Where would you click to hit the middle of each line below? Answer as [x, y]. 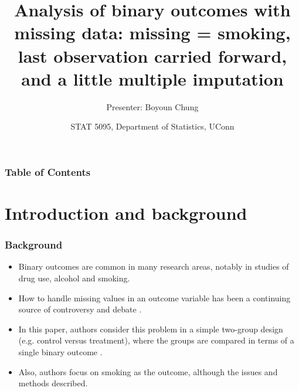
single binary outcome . [60, 351]
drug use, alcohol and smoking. [74, 278]
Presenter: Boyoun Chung [152, 106]
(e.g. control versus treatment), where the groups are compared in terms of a [156, 340]
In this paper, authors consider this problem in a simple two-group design [151, 329]
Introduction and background [126, 212]
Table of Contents [48, 171]
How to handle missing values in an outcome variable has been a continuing [154, 297]
